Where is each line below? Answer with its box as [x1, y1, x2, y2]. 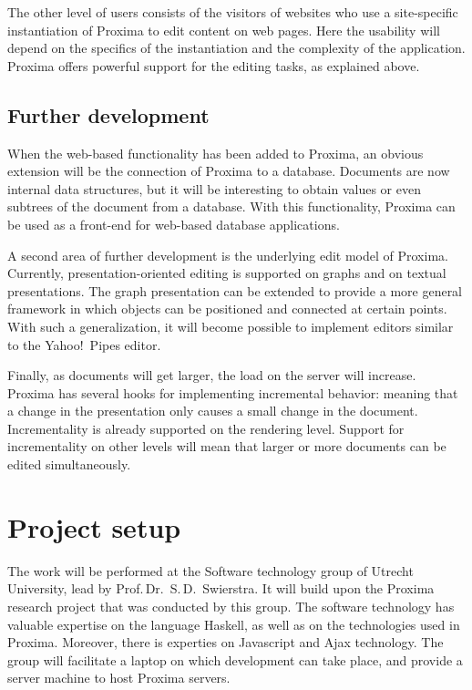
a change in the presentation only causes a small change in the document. [7, 401, 418, 420]
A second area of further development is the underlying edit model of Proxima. [7, 245, 448, 264]
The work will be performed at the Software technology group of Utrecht [7, 561, 414, 580]
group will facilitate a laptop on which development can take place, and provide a [7, 650, 463, 669]
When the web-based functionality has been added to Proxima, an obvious [7, 143, 424, 162]
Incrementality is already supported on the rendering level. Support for [7, 418, 405, 438]
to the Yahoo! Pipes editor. [7, 335, 161, 354]
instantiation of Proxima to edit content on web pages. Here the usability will [7, 20, 440, 39]
